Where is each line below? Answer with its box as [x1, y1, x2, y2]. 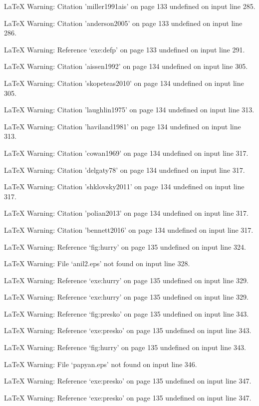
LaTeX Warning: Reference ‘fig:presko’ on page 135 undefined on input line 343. [4, 308, 249, 319]
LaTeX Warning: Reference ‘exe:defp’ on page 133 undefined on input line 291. [4, 44, 245, 54]
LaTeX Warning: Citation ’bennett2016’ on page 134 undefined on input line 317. [4, 224, 254, 235]
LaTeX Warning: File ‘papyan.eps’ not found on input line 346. [4, 359, 197, 369]
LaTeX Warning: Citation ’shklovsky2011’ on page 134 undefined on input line [4, 181, 245, 192]
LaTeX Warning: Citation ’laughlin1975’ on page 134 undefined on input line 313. [4, 104, 255, 115]
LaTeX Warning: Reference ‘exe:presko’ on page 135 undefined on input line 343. [4, 325, 252, 336]
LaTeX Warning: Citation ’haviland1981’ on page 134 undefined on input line [4, 121, 241, 131]
